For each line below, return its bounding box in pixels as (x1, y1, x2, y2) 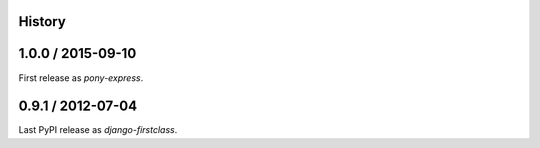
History (18, 13, 67, 30)
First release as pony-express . (18, 71, 144, 84)
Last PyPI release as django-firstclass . (18, 124, 178, 136)
